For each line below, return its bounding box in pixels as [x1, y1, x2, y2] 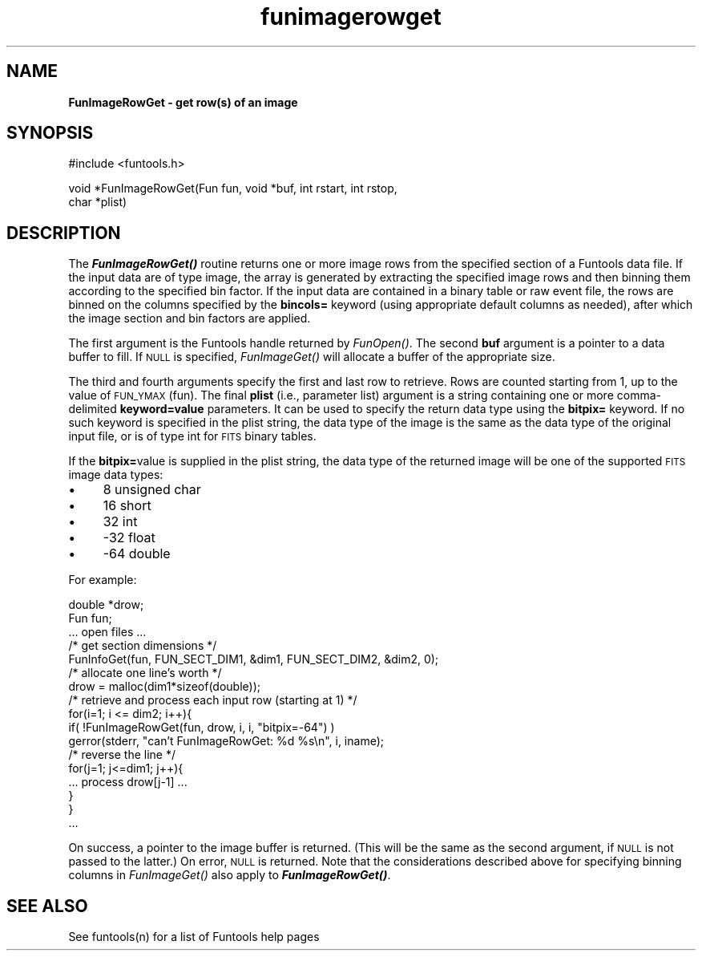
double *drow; [68, 598, 144, 612]
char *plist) [68, 195, 127, 209]
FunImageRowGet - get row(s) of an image [68, 95, 298, 109]
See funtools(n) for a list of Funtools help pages [68, 930, 320, 944]
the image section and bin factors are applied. [68, 311, 311, 326]
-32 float [103, 529, 155, 546]
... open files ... [68, 625, 147, 639]
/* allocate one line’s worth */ [68, 666, 222, 680]
